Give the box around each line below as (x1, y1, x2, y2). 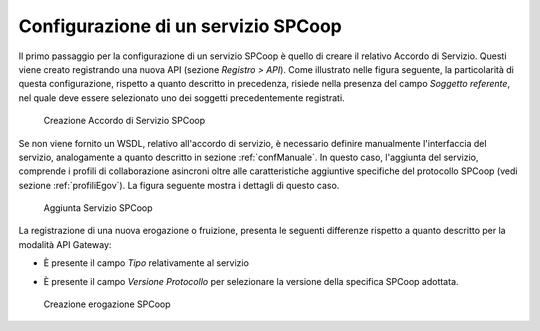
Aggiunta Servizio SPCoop (43, 202, 154, 214)
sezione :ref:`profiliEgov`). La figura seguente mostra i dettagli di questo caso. (18, 179, 340, 191)
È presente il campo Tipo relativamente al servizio (43, 257, 250, 269)
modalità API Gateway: (18, 238, 112, 250)
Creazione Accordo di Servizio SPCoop (43, 115, 206, 127)
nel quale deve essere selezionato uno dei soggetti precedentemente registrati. (18, 91, 345, 104)
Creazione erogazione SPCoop (43, 298, 171, 310)
